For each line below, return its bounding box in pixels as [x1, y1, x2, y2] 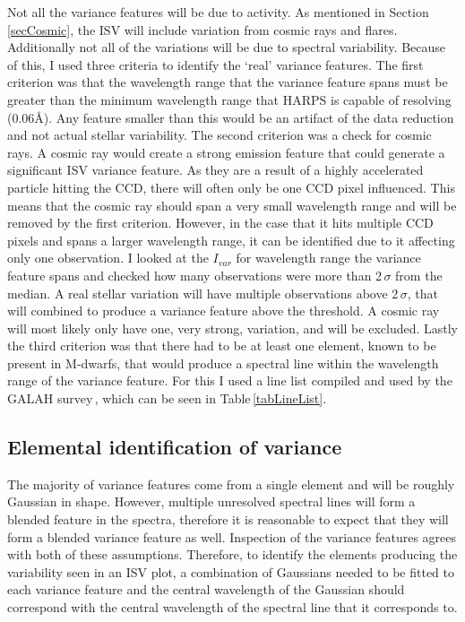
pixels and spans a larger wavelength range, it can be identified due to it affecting [7, 230, 455, 249]
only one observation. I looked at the [7, 248, 209, 267]
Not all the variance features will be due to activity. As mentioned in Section [7, 3, 429, 21]
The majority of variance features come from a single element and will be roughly [7, 474, 455, 493]
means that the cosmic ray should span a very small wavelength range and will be [7, 195, 457, 214]
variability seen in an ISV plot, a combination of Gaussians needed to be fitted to [7, 562, 455, 581]
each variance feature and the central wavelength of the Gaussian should [7, 580, 405, 599]
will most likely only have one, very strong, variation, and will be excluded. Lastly [7, 318, 459, 337]
